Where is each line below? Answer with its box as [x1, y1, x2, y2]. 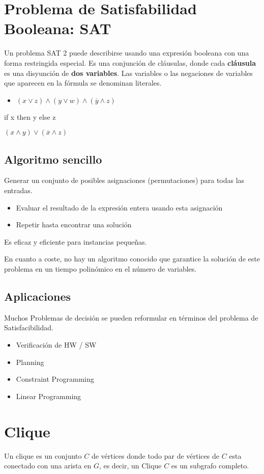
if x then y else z [4, 111, 56, 122]
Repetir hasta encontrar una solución [16, 219, 132, 230]
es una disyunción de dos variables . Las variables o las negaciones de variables [4, 67, 253, 78]
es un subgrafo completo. [171, 460, 249, 471]
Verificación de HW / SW [16, 339, 97, 350]
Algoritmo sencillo [4, 151, 102, 167]
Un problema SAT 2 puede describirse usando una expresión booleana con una [4, 47, 249, 58]
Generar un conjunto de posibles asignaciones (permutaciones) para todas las [4, 175, 245, 186]
